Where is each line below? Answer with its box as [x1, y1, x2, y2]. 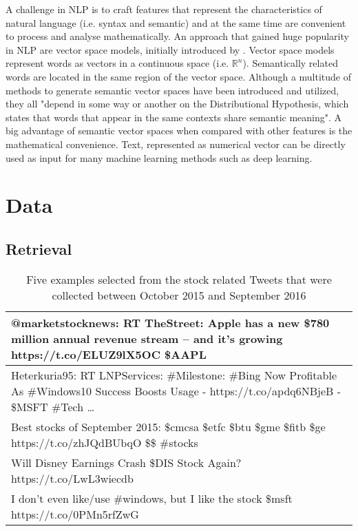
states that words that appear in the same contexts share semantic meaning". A [6, 110, 342, 124]
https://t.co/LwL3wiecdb [11, 470, 134, 486]
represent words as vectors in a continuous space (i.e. [6, 56, 229, 70]
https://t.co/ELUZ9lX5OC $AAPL [11, 346, 207, 362]
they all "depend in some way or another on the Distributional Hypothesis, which [6, 96, 349, 111]
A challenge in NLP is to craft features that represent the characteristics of [6, 2, 322, 16]
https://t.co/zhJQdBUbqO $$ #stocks [11, 434, 198, 450]
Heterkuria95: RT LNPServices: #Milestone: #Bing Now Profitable [11, 366, 337, 383]
